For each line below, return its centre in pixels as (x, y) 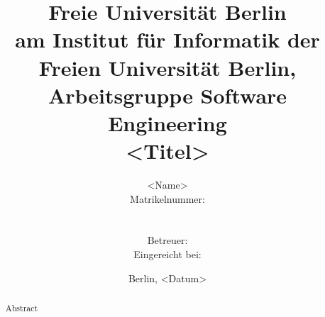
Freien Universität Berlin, (167, 67)
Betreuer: (167, 240)
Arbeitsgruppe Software (167, 95)
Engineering (167, 122)
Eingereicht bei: (167, 254)
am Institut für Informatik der (167, 39)
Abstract (22, 308)
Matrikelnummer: (167, 198)
